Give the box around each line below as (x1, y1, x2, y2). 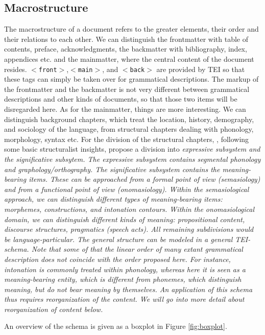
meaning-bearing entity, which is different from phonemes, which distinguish (4, 274, 242, 284)
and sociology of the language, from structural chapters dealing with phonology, (4, 124, 254, 134)
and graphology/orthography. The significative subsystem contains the (4, 163, 220, 174)
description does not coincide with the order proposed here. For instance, (4, 253, 231, 264)
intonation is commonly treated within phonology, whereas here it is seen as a (4, 264, 246, 274)
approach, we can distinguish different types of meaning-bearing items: (4, 194, 223, 204)
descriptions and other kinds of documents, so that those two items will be (4, 93, 237, 104)
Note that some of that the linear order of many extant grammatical (31, 244, 243, 254)
